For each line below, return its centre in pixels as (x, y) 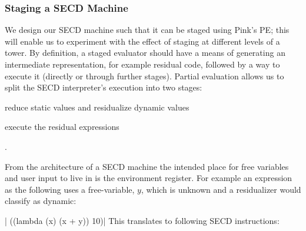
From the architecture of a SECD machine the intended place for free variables (147, 166)
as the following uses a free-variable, (70, 189)
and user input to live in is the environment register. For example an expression (149, 178)
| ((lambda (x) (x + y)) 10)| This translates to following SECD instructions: (142, 220)
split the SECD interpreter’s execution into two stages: (104, 87)
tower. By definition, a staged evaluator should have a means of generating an (145, 53)
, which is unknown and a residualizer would (221, 189)
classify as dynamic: (41, 201)
